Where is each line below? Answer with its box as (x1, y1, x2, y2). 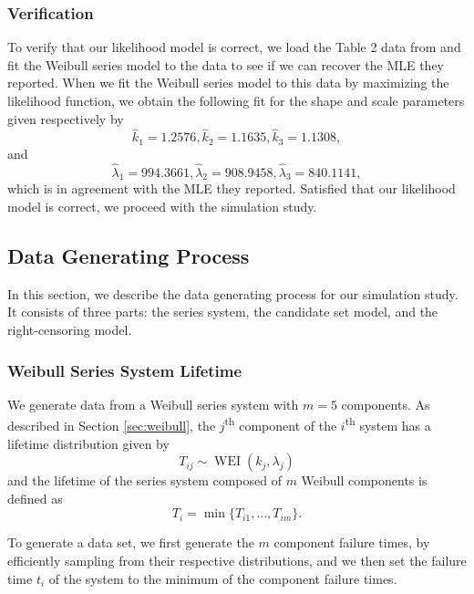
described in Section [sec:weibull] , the (7, 416, 216, 435)
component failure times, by (273, 533, 430, 552)
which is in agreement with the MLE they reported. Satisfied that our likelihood (7, 179, 456, 198)
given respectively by (7, 109, 124, 128)
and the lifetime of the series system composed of (7, 471, 282, 490)
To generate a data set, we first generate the (7, 533, 254, 552)
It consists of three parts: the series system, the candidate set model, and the (7, 302, 438, 321)
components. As (341, 394, 430, 413)
